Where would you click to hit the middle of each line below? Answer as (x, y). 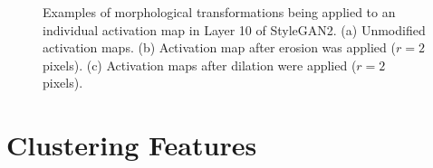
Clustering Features (132, 145)
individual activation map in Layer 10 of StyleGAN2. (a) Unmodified (234, 29)
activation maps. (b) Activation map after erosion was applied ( (219, 47)
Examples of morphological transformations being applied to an (219, 12)
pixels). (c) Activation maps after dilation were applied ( (200, 65)
